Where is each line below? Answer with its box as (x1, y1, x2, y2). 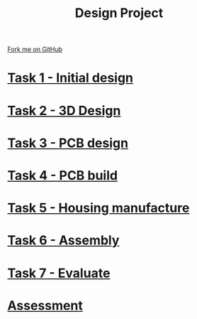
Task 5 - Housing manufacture (7, 200, 190, 216)
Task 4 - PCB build (7, 167, 118, 183)
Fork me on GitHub (7, 45, 62, 54)
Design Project (74, 5, 164, 21)
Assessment (7, 297, 83, 313)
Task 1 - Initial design (7, 70, 133, 86)
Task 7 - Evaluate (7, 265, 111, 281)
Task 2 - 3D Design (7, 102, 121, 119)
